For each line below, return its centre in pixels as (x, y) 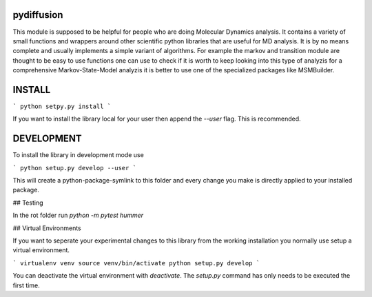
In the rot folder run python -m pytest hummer (78, 215)
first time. (27, 285)
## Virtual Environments (47, 228)
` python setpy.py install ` (62, 106)
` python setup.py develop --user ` (75, 168)
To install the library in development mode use (78, 155)
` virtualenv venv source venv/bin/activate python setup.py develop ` (136, 263)
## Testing (28, 203)
